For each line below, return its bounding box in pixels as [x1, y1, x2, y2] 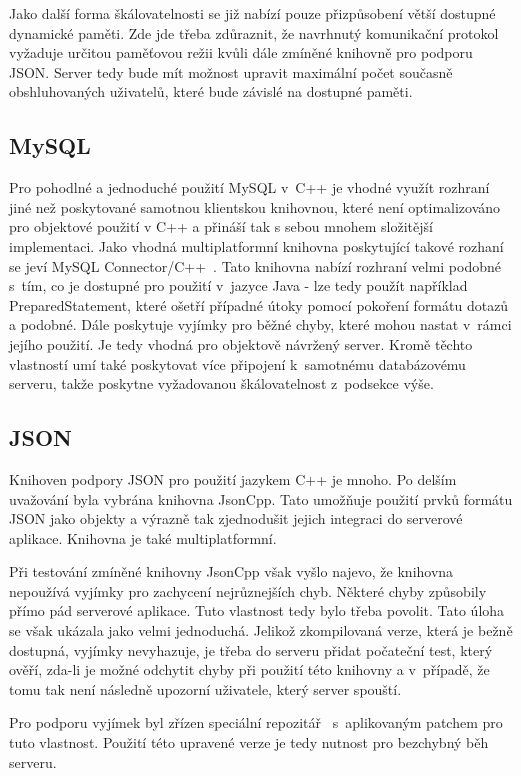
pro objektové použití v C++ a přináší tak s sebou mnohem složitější [9, 216, 433, 237]
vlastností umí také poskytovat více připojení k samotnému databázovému [9, 353, 466, 374]
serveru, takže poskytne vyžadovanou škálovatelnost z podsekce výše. [9, 373, 434, 394]
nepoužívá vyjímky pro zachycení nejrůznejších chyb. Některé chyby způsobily [9, 580, 487, 601]
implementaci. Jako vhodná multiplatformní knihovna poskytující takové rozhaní [9, 235, 504, 256]
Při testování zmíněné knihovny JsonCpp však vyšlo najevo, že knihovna [9, 561, 454, 582]
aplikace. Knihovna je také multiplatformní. [9, 527, 277, 548]
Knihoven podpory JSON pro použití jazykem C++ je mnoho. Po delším [9, 468, 457, 489]
